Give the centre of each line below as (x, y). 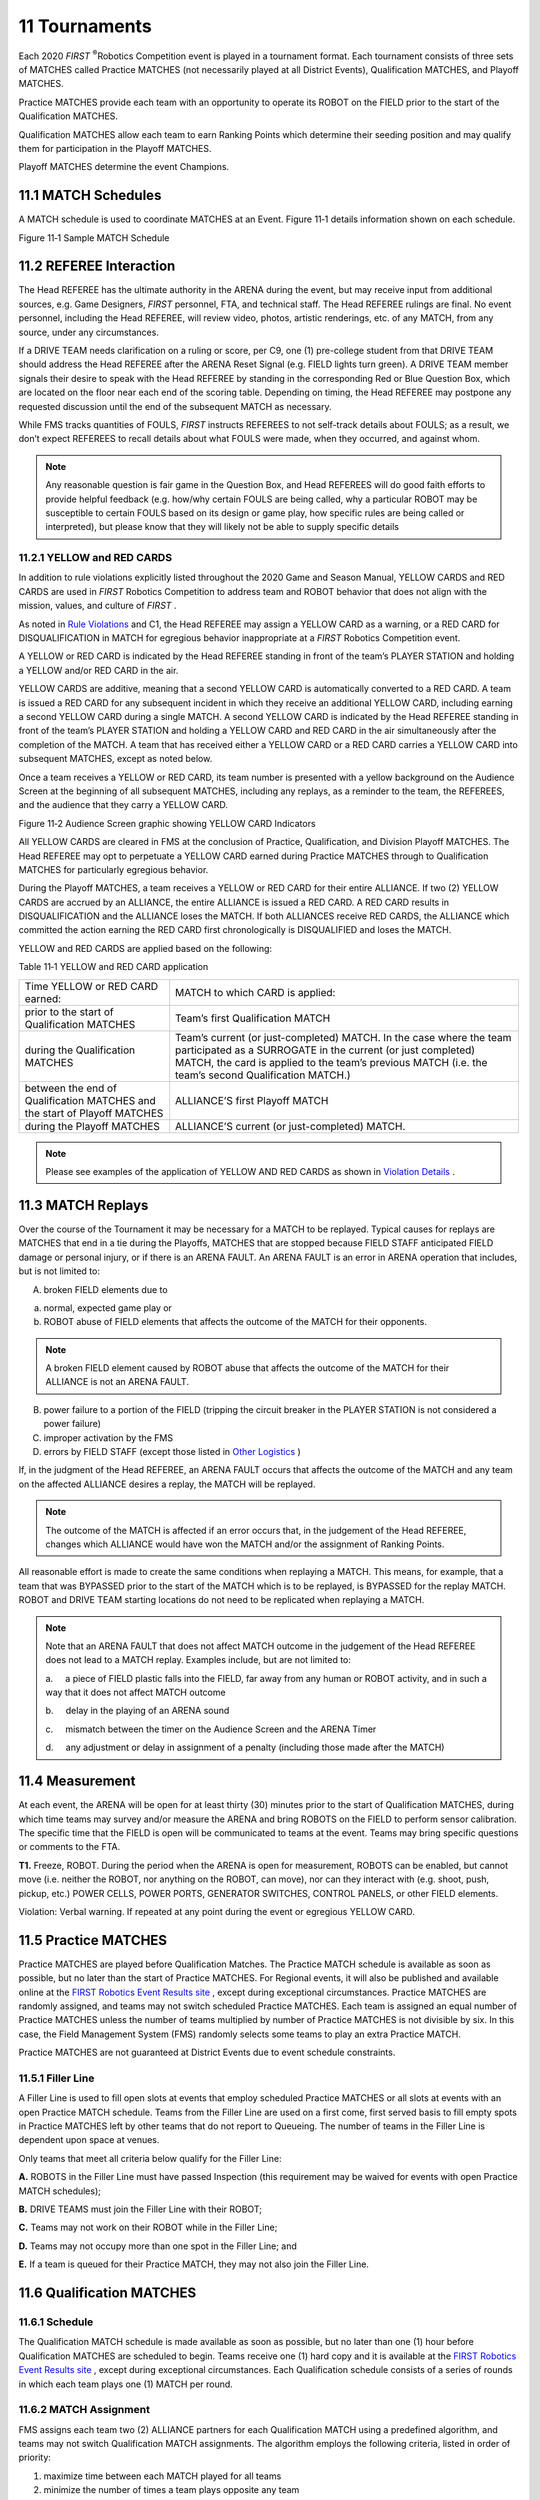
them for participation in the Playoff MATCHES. (115, 148)
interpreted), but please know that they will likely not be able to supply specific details (222, 527)
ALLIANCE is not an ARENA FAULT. (117, 1382)
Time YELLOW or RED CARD (91, 986)
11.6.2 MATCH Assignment (84, 2410)
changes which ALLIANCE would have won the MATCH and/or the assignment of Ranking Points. (245, 1544)
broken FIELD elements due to (106, 1289)
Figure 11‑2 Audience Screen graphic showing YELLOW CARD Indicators (167, 823)
